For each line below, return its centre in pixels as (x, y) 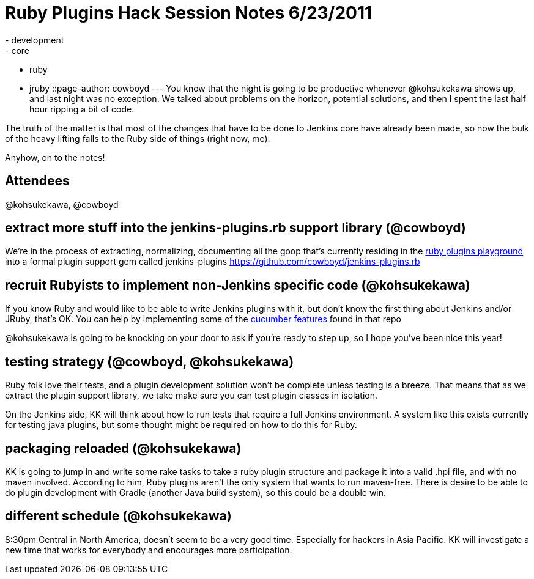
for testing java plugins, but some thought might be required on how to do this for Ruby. (181, 425)
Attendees (37, 181)
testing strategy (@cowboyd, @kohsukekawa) (150, 361)
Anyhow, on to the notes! (55, 157)
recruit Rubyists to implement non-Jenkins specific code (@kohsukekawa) (238, 285)
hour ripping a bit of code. (82, 109)
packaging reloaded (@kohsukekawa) (123, 448)
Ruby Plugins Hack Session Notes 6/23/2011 (189, 13)
